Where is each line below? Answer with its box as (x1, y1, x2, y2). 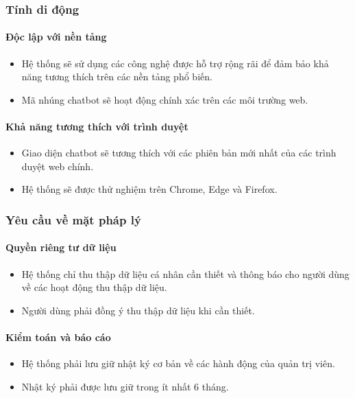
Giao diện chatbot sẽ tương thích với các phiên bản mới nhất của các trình (21, 145, 336, 160)
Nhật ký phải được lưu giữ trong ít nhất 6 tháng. (21, 379, 229, 393)
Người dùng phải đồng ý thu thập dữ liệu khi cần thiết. (21, 303, 255, 317)
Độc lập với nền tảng (5, 30, 107, 44)
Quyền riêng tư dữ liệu (5, 240, 117, 255)
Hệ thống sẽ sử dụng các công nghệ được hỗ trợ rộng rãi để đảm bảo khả (21, 56, 329, 70)
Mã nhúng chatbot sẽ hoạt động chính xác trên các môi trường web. (21, 92, 308, 106)
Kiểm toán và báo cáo (5, 330, 111, 344)
